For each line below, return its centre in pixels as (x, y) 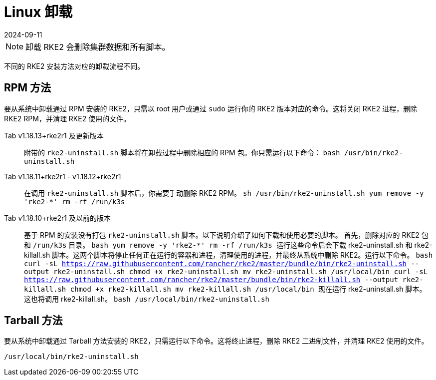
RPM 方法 (27, 88)
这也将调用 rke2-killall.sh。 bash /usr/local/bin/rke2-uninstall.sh (147, 299)
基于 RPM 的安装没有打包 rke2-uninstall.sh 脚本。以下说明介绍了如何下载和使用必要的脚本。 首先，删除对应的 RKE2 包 (226, 235)
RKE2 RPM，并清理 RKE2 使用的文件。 (67, 118)
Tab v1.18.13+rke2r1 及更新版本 (54, 135)
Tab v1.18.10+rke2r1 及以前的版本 (57, 218)
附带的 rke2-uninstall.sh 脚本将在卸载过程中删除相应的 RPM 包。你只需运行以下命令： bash (182, 152)
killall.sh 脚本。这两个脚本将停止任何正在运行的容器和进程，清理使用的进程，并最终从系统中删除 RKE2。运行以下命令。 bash (228, 255)
